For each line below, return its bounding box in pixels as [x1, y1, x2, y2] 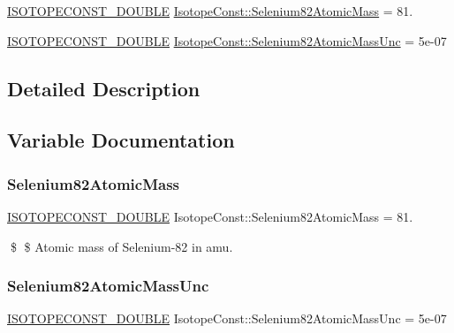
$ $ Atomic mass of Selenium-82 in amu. [10, 237, 233, 255]
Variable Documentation [7, 126, 235, 154]
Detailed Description [7, 74, 201, 102]
